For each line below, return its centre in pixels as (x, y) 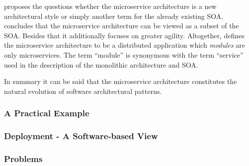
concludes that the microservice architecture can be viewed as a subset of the (122, 26)
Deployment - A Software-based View (81, 136)
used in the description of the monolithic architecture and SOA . (101, 64)
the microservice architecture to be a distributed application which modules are (125, 45)
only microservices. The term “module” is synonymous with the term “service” (124, 54)
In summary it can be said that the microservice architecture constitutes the (121, 81)
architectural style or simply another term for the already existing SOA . (114, 16)
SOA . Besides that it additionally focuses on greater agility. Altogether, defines (124, 35)
